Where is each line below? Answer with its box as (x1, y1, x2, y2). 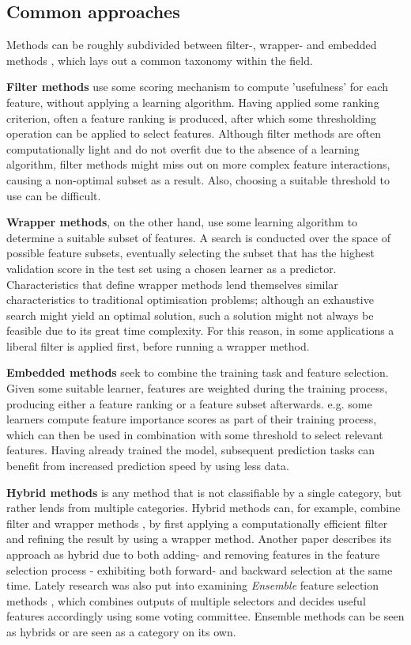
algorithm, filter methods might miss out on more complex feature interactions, (6, 156, 390, 173)
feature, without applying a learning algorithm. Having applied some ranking (6, 93, 379, 110)
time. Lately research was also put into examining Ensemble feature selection (6, 577, 379, 594)
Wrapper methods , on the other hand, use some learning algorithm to (6, 214, 358, 230)
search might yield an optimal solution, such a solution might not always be (6, 306, 374, 323)
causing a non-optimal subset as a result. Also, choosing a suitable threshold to (6, 171, 390, 188)
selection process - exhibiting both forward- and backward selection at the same (6, 561, 393, 578)
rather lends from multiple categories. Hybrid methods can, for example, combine (6, 499, 401, 516)
